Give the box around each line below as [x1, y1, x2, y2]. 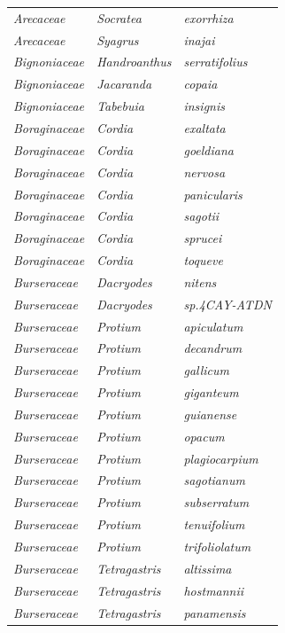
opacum [183, 426, 225, 445]
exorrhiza [183, 8, 234, 27]
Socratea [96, 8, 142, 27]
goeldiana [183, 140, 234, 159]
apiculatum [183, 316, 243, 335]
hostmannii [183, 581, 244, 599]
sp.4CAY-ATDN [183, 294, 272, 313]
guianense [183, 404, 237, 423]
